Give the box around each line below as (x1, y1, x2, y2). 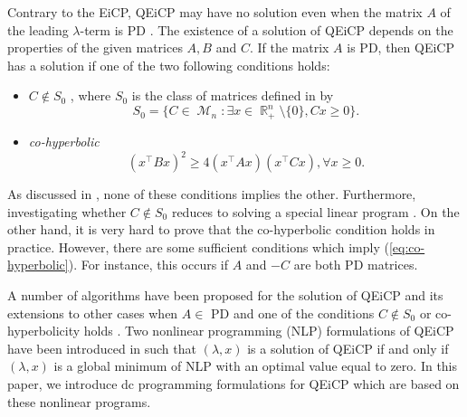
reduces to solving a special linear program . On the (171, 202, 460, 221)
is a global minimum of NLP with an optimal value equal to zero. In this (53, 356, 458, 375)
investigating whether (7, 202, 127, 221)
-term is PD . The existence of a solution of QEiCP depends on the (80, 20, 453, 39)
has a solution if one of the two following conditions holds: (7, 55, 330, 74)
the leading (7, 20, 69, 39)
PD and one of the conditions (211, 303, 375, 322)
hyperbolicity (7, 321, 81, 340)
